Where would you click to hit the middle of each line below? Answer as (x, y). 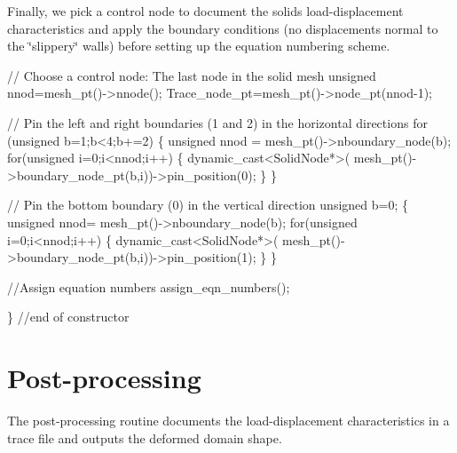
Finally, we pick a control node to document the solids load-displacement (205, 11)
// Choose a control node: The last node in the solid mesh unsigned (192, 75)
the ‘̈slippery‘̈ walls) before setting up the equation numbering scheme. (199, 46)
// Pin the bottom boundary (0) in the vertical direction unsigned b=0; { (208, 205)
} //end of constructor (68, 317)
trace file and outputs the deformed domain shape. (145, 437)
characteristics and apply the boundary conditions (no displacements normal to (223, 28)
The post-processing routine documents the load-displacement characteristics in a (228, 421)
